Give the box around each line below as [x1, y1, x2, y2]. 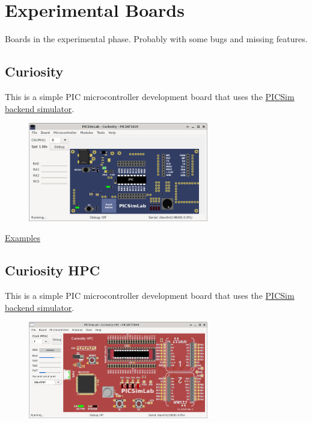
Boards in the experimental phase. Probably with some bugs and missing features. [5, 33, 308, 45]
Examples [5, 231, 40, 244]
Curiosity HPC [5, 261, 100, 280]
